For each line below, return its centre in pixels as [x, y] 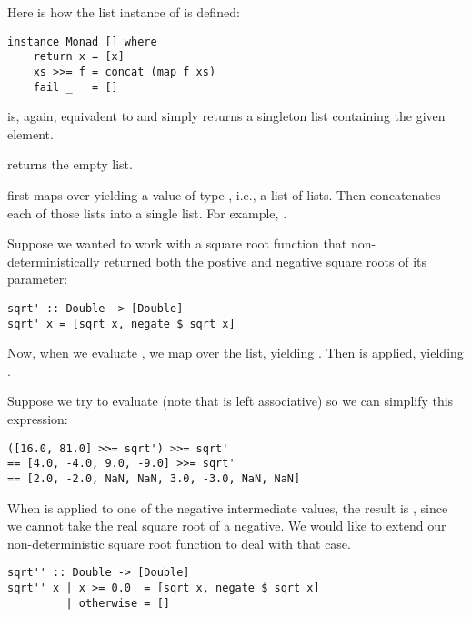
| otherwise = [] [118, 603]
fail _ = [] [75, 87]
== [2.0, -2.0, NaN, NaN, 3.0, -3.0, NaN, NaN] [154, 478]
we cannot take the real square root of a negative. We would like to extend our [227, 526]
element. [30, 133]
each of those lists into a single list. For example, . [147, 212]
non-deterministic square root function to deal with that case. [179, 543]
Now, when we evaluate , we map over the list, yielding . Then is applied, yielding [235, 353]
